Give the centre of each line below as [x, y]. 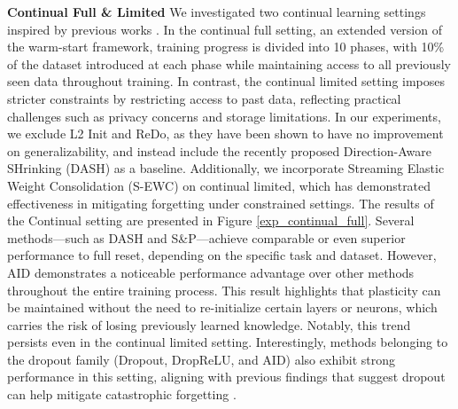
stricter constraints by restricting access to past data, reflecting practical [204, 98]
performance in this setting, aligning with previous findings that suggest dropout [226, 377]
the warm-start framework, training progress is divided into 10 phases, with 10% [226, 47]
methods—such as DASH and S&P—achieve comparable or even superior [206, 237]
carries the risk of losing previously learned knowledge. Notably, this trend [209, 324]
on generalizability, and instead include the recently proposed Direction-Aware [219, 150]
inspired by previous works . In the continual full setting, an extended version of [225, 29]
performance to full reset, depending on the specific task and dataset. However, [222, 255]
